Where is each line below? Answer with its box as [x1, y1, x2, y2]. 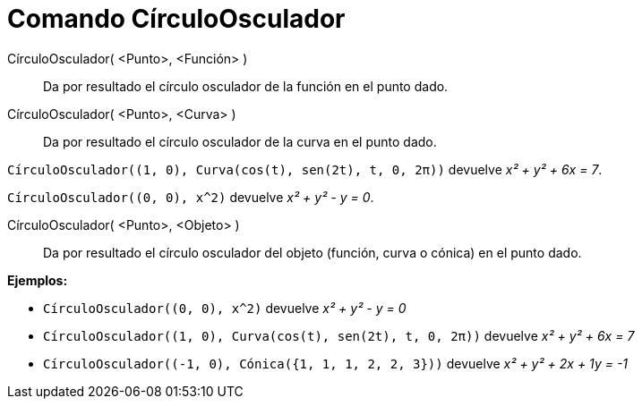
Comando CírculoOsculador [7, 4, 346, 34]
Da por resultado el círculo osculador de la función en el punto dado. [43, 78, 449, 94]
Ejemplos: [7, 272, 68, 288]
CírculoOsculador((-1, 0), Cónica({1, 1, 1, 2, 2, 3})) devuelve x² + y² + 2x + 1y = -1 [43, 355, 629, 371]
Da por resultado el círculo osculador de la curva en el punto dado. [43, 133, 437, 149]
